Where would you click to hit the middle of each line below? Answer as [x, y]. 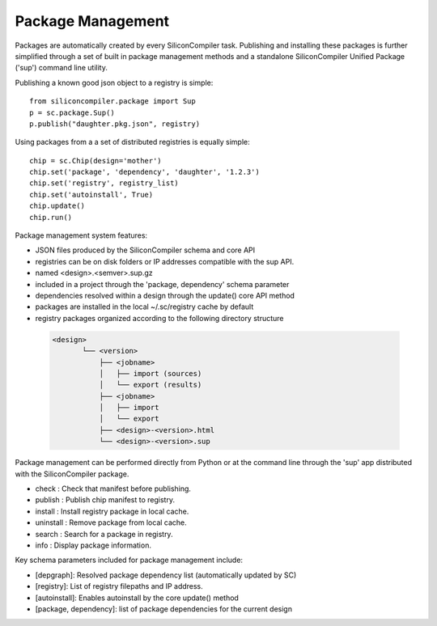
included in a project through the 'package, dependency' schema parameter [162, 284]
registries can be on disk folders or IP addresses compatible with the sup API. [165, 261]
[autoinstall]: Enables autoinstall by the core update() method [137, 598]
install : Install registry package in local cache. [112, 511]
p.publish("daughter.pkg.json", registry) [115, 124]
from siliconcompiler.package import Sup [112, 102]
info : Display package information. [93, 545]
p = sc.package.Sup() [72, 112]
